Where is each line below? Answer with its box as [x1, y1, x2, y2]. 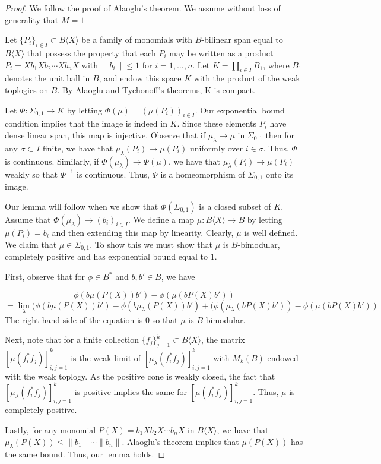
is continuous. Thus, [77, 168, 150, 180]
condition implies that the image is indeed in [5, 117, 167, 130]
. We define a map [128, 213, 195, 225]
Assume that [5, 213, 51, 225]
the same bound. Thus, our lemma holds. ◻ [5, 448, 166, 460]
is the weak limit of [71, 351, 141, 364]
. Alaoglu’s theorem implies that [122, 435, 239, 447]
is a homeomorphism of [160, 168, 245, 180]
